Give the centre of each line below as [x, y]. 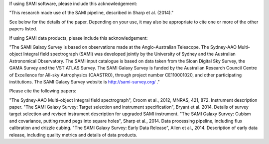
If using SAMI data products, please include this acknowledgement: [78, 38]
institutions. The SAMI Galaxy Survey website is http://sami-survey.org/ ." [85, 81]
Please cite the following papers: [43, 91]
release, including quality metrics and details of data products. [73, 135]
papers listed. [23, 29]
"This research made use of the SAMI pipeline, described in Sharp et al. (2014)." [91, 13]
